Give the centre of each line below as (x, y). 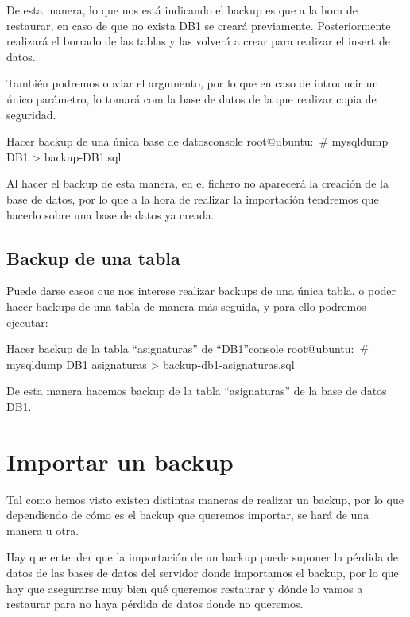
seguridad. (31, 114)
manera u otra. (43, 530)
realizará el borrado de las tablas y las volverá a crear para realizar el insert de (198, 41)
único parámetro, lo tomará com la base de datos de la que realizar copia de (191, 98)
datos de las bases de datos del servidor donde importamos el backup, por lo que (203, 572)
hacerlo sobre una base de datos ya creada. (110, 214)
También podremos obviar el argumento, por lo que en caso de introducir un (193, 83)
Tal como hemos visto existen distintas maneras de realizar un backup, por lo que (205, 499)
